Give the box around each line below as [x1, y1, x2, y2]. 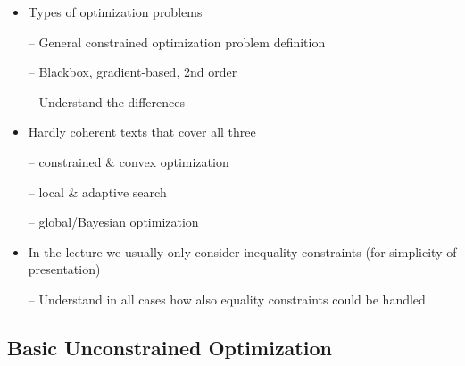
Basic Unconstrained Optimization [7, 333, 332, 361]
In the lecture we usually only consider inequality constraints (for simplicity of [28, 242, 457, 261]
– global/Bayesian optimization [28, 212, 199, 231]
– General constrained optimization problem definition [28, 32, 326, 51]
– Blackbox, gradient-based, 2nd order [28, 62, 237, 81]
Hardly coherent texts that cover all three [28, 122, 256, 141]
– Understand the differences [28, 92, 186, 111]
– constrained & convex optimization [28, 152, 229, 171]
